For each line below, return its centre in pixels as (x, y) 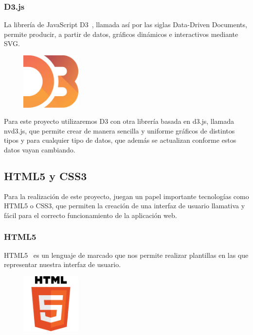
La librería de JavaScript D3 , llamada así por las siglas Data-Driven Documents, (126, 25)
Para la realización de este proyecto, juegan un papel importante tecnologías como (126, 196)
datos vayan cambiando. (40, 149)
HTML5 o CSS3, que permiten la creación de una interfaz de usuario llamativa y (125, 206)
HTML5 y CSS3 (45, 176)
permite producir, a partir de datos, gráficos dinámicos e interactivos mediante (121, 34)
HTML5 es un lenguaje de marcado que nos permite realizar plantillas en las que (126, 255)
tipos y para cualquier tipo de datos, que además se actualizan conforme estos (120, 140)
